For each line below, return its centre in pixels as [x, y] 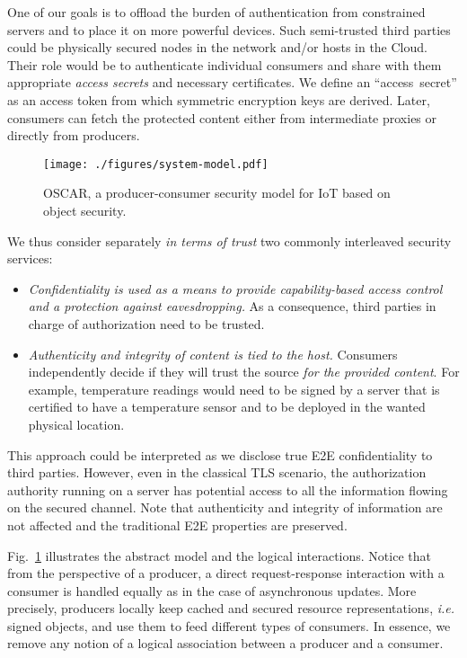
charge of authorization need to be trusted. [146, 323]
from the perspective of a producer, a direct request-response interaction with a [226, 573]
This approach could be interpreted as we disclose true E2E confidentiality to [220, 454]
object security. [85, 210]
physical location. [76, 424]
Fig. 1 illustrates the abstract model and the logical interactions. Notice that [219, 555]
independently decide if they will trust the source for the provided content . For [244, 372]
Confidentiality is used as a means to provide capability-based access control [235, 288]
